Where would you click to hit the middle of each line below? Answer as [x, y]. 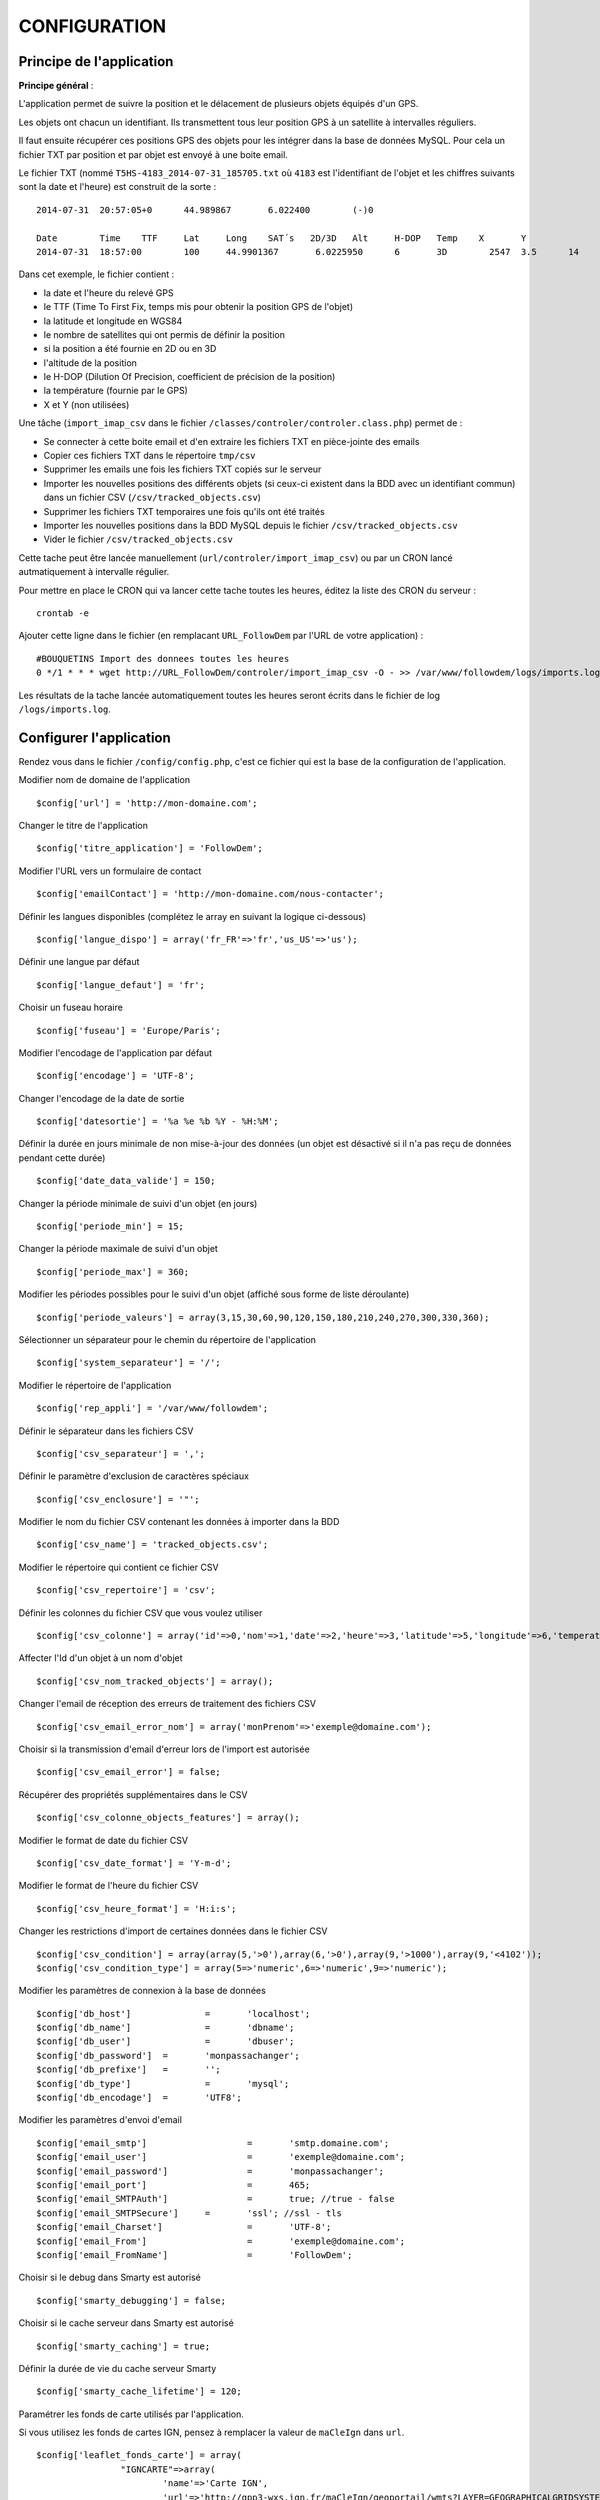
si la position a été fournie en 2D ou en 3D [130, 349]
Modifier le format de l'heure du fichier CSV [108, 1886]
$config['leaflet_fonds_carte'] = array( [139, 2455]
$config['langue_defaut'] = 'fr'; [120, 984]
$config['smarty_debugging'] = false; [131, 2300]
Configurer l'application [95, 737]
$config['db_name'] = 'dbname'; [165, 2028]
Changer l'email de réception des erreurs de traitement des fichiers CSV [167, 1704]
